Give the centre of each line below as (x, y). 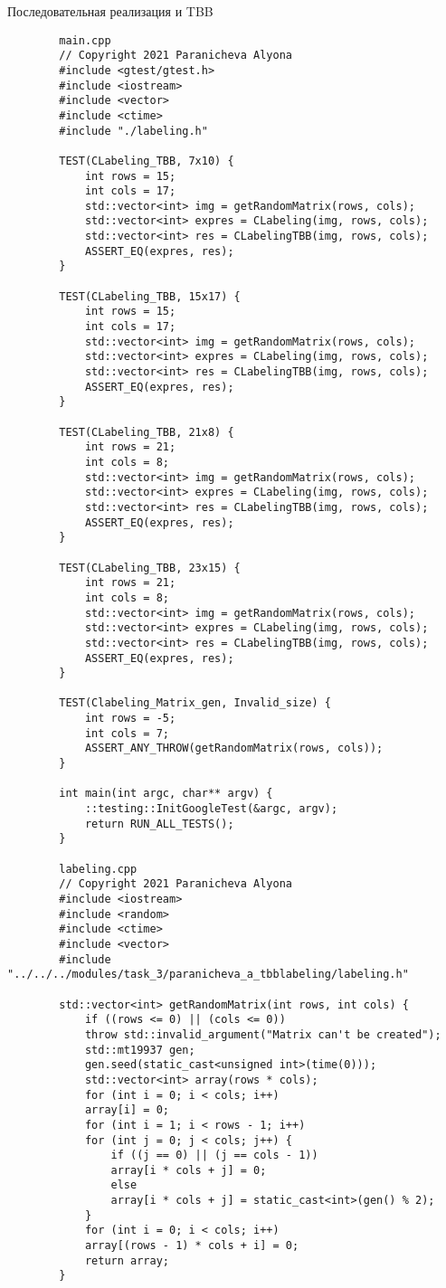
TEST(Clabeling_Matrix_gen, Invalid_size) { (195, 703)
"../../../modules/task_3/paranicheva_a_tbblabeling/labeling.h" (208, 975)
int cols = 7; (127, 733)
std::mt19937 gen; (140, 1050)
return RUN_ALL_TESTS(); (159, 824)
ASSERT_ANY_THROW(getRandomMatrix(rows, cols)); (234, 748)
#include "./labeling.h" (133, 131)
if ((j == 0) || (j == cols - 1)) (214, 1155)
